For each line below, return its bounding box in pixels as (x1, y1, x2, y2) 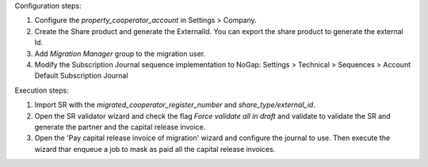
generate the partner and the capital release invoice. (34, 122, 206, 131)
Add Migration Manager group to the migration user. (34, 48, 206, 59)
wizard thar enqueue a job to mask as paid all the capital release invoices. (34, 144, 276, 154)
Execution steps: (14, 85, 69, 95)
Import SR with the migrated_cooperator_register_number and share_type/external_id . (34, 100, 316, 110)
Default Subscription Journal (34, 71, 128, 81)
